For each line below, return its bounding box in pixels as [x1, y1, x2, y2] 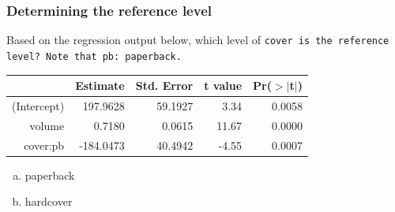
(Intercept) [12, 97, 65, 113]
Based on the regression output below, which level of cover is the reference [6, 32, 389, 48]
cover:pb [24, 136, 65, 153]
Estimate [75, 77, 125, 94]
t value [204, 77, 243, 94]
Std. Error [135, 77, 194, 94]
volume [29, 117, 65, 133]
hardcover [24, 193, 73, 210]
